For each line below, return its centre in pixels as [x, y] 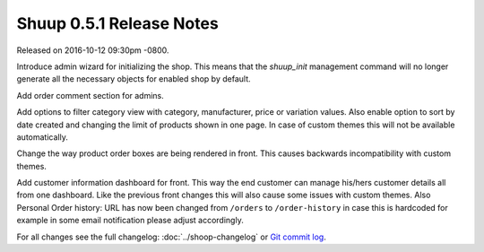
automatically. [43, 137]
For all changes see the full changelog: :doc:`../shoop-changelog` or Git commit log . [171, 237]
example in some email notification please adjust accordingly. [130, 221]
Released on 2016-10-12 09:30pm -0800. [93, 50]
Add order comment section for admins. [91, 95]
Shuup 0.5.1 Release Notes [117, 23]
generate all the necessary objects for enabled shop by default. [134, 79]
